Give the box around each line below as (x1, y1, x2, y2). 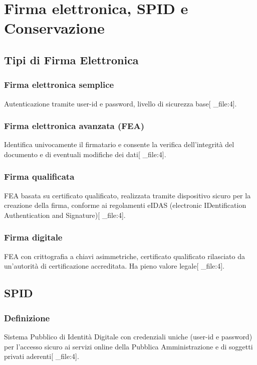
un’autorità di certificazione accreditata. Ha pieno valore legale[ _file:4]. (4, 261, 225, 271)
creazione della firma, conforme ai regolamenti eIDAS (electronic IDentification (4, 200, 246, 210)
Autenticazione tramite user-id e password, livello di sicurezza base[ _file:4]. (4, 98, 237, 108)
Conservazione (4, 18, 105, 38)
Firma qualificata (4, 170, 75, 183)
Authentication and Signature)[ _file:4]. (4, 209, 126, 220)
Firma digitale (4, 231, 63, 244)
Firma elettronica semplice (4, 78, 114, 91)
